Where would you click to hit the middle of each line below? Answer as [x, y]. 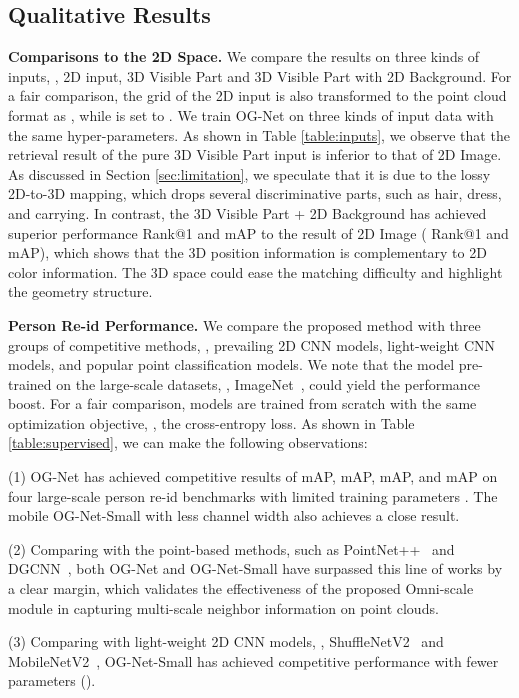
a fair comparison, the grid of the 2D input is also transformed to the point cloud [257, 95]
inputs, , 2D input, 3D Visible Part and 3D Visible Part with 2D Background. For [260, 75]
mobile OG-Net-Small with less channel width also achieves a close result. [234, 515]
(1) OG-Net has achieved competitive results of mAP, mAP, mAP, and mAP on [253, 476]
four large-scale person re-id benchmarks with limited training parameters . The [253, 495]
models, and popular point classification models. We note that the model [231, 364]
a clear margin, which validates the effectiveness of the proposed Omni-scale [241, 588]
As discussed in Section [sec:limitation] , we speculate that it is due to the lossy [249, 173]
